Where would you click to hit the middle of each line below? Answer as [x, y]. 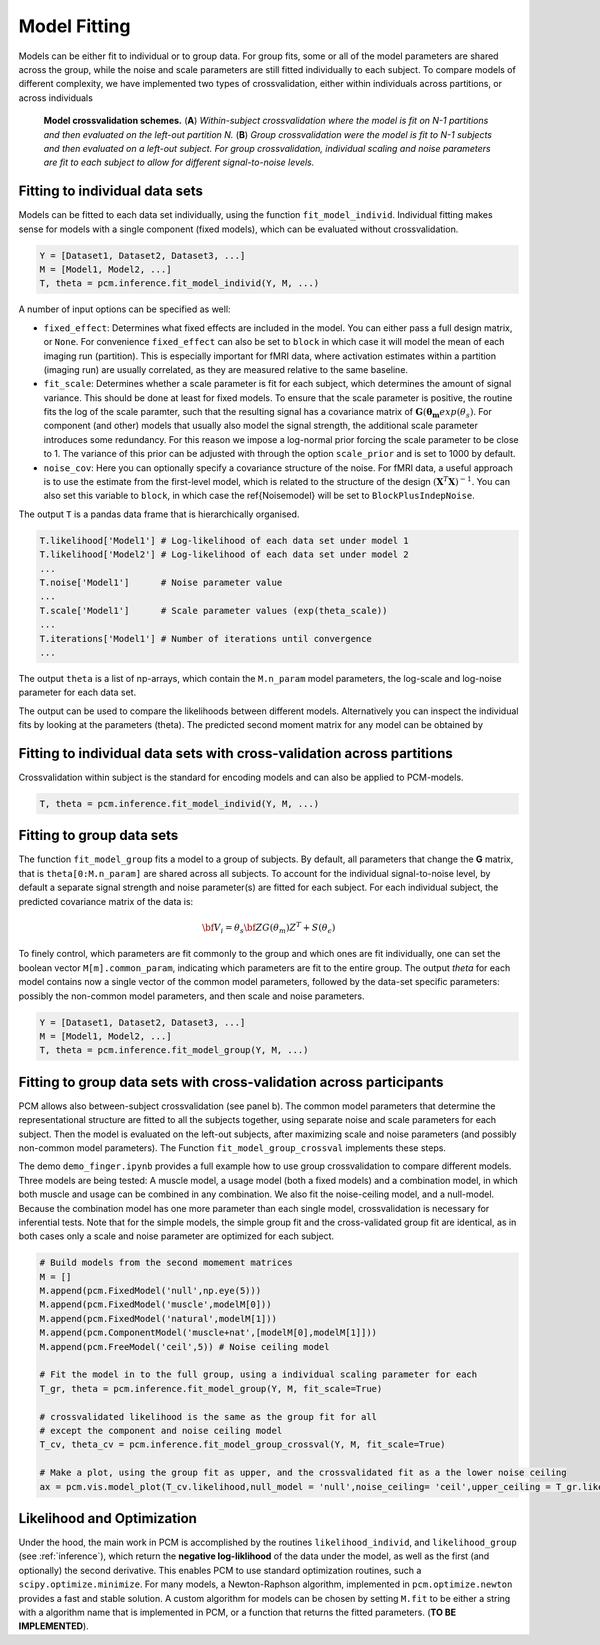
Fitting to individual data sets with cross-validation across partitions [236, 753]
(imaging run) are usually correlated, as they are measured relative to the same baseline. [226, 369]
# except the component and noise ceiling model [161, 1430]
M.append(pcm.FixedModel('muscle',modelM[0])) [155, 1304]
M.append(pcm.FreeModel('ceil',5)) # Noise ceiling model [184, 1346]
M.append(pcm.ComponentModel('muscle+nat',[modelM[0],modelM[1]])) [208, 1333]
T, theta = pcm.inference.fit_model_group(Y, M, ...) [174, 1050]
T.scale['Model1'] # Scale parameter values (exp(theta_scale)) [213, 610]
